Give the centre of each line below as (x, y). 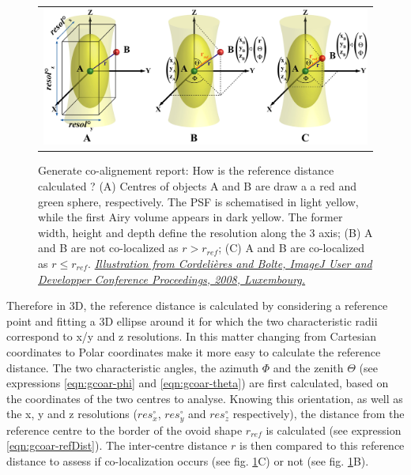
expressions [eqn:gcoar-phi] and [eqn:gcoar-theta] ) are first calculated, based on (198, 383)
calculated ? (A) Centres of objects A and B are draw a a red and (197, 186)
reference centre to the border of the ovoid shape (124, 430)
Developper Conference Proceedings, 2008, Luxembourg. (172, 279)
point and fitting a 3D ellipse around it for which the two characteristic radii (192, 320)
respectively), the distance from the (319, 414)
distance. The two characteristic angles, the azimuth (133, 367)
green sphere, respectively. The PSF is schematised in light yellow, (198, 201)
